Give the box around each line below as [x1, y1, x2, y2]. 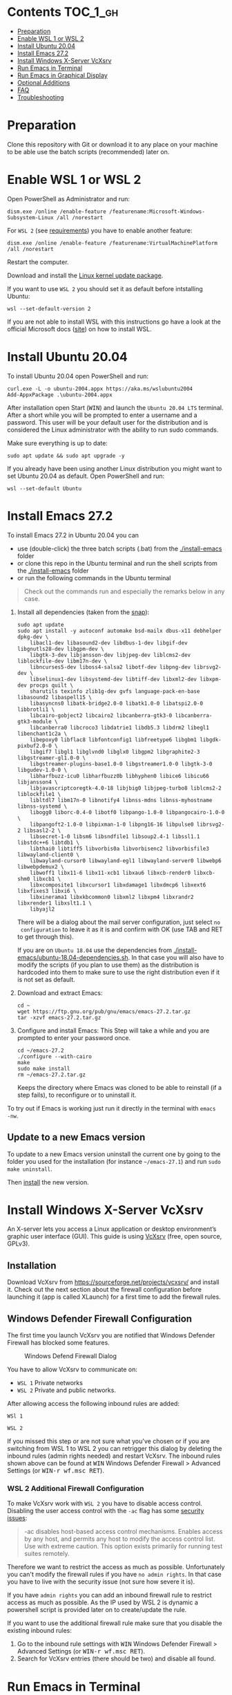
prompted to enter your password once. [17, 1033, 131, 1041]
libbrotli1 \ [17, 706, 55, 713]
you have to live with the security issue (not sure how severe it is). [7, 1577, 195, 1586]
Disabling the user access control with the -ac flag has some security [7, 1507, 204, 1515]
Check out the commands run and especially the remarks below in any [23, 587, 225, 595]
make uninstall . [7, 1165, 53, 1173]
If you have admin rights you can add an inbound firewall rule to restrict [7, 1591, 212, 1600]
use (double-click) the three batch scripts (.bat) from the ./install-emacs [17, 544, 222, 553]
